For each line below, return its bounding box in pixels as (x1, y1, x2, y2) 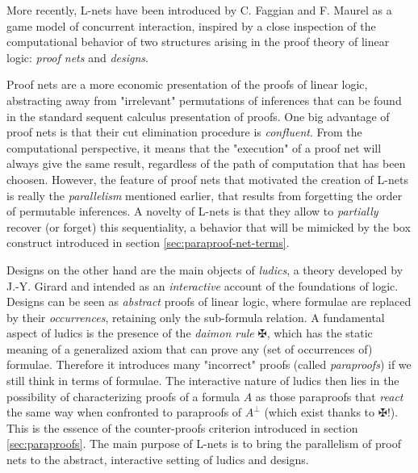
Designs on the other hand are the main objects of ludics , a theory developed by (6, 261, 403, 278)
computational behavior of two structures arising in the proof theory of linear (6, 33, 390, 50)
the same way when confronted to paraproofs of (6, 404, 242, 421)
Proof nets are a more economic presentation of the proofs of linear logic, (6, 76, 368, 93)
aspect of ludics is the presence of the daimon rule (6, 324, 254, 341)
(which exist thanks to (264, 404, 375, 421)
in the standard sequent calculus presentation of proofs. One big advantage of (6, 107, 390, 124)
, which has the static (266, 324, 373, 341)
